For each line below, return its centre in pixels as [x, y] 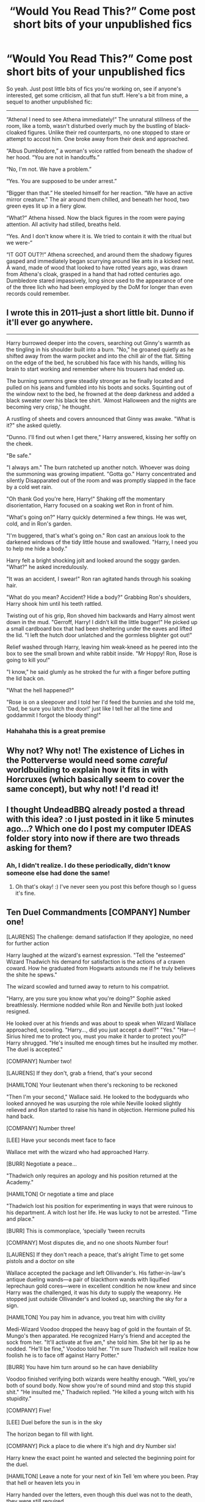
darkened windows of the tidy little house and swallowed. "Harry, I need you [102, 542]
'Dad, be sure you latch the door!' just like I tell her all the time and [89, 708]
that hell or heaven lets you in [43, 1482]
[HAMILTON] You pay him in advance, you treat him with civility [86, 1317]
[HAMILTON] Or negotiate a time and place [60, 1194]
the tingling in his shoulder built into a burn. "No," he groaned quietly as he [100, 349]
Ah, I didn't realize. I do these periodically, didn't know [88, 866]
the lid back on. [26, 678]
